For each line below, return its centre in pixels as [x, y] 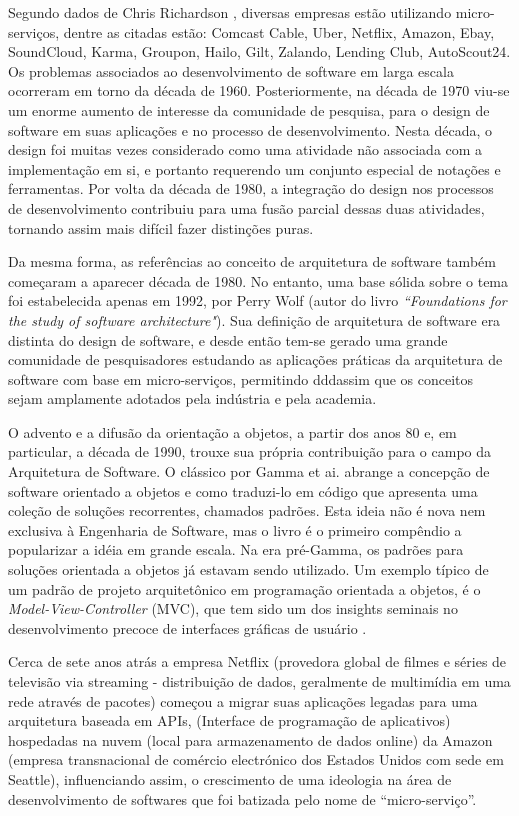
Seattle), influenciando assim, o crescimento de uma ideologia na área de [230, 778]
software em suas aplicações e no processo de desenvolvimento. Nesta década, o [250, 129]
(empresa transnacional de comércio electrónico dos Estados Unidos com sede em [256, 759]
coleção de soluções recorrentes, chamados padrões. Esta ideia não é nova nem [247, 510]
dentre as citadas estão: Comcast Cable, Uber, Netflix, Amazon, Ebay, [279, 31]
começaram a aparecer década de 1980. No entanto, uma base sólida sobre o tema [258, 280]
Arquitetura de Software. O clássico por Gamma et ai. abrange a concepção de [249, 471]
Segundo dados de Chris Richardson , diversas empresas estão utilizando [230, 12]
